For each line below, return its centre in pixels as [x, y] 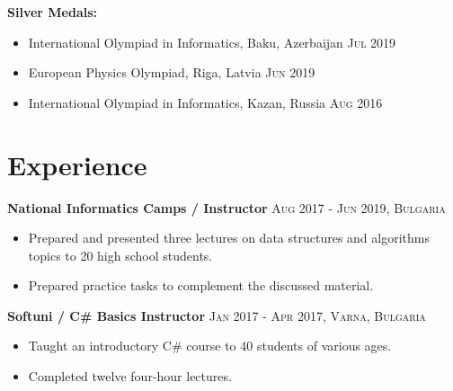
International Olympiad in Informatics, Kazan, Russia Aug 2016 [205, 102]
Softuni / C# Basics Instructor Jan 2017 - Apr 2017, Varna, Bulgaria [217, 315]
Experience [77, 164]
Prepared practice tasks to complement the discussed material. [201, 285]
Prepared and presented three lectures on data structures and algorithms [229, 238]
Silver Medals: [53, 12]
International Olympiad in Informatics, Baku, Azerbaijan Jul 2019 [212, 42]
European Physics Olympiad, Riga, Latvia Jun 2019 [172, 72]
